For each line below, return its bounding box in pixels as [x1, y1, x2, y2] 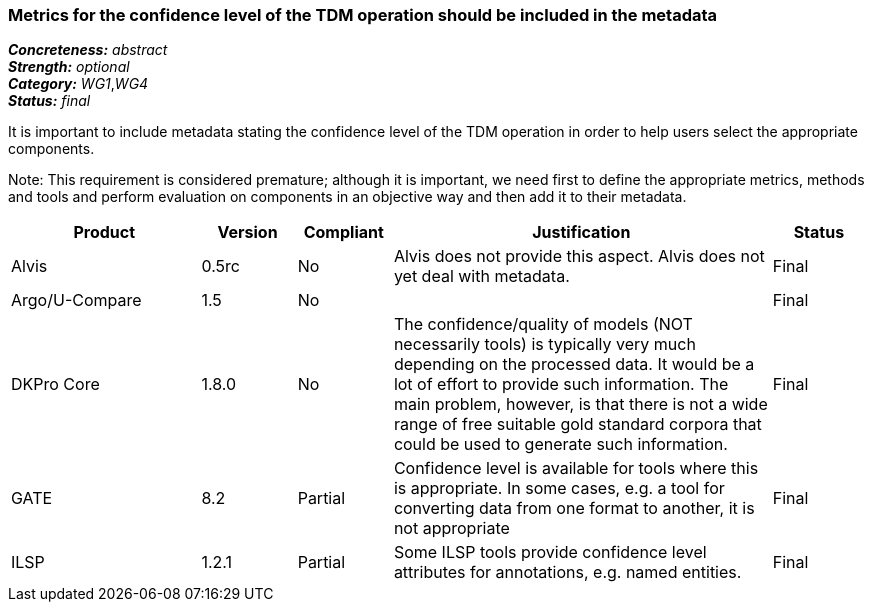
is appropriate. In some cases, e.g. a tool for [393, 478, 725, 499]
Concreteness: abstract [8, 41, 168, 59]
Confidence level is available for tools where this [393, 458, 759, 479]
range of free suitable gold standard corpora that [393, 414, 762, 435]
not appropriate [393, 518, 510, 539]
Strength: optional [8, 58, 130, 76]
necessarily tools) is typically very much [393, 334, 696, 355]
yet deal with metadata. [393, 266, 570, 287]
